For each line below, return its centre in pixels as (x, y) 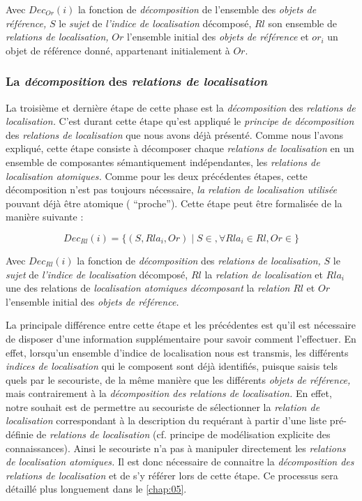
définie (20, 434)
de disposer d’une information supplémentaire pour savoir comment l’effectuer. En (181, 338)
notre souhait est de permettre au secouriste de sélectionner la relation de (163, 406)
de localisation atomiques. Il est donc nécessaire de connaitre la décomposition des (180, 462)
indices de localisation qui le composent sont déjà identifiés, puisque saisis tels (172, 366)
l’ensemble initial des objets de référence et (218, 37)
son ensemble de (302, 23)
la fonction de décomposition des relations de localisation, (199, 260)
